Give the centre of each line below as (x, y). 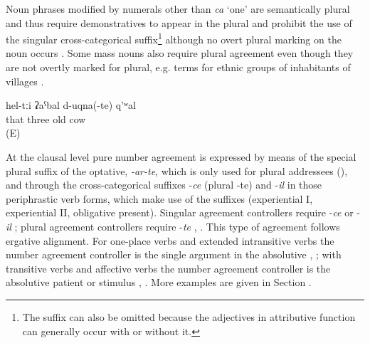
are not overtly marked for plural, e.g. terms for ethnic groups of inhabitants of (178, 67)
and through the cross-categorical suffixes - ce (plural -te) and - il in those (164, 185)
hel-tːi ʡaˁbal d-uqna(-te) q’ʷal (71, 105)
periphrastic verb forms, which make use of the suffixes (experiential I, (159, 198)
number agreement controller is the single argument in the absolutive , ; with (174, 254)
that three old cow (46, 118)
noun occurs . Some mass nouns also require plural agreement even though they (180, 53)
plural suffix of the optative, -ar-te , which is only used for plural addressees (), (177, 170)
